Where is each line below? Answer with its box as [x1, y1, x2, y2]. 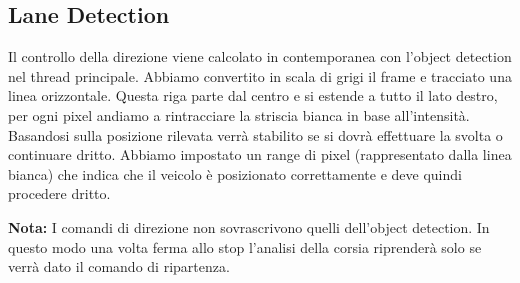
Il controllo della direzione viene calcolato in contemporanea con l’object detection [8, 46, 512, 67]
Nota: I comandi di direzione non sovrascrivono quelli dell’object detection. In [8, 216, 490, 237]
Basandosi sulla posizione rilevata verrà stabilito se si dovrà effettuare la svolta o [8, 124, 503, 145]
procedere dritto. [8, 183, 111, 204]
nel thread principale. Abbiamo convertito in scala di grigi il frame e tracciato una [8, 65, 512, 86]
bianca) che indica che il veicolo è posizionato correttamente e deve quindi [8, 163, 462, 184]
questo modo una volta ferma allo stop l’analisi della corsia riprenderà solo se [8, 236, 482, 257]
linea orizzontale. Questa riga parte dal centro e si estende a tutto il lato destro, [8, 85, 498, 106]
